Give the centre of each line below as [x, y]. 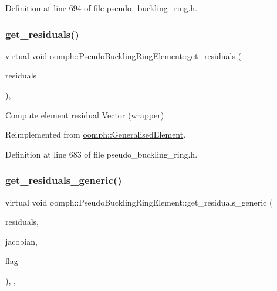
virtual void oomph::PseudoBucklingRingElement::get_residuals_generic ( [139, 202]
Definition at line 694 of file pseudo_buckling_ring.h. [102, 8]
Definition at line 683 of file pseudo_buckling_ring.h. [102, 154]
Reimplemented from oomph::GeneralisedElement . [96, 134]
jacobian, [21, 241]
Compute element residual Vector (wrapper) [85, 114]
